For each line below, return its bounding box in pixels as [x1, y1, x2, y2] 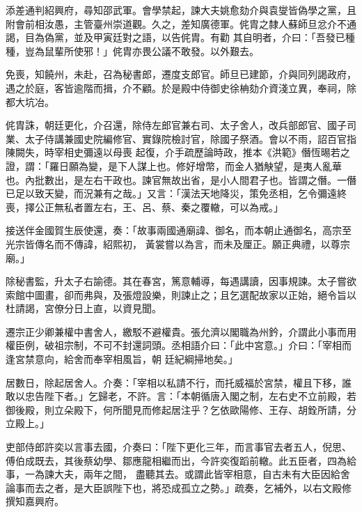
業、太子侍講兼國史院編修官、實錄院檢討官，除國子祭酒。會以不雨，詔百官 [6, 131, 347, 146]
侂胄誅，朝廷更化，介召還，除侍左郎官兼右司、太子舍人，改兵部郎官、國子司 [6, 118, 356, 132]
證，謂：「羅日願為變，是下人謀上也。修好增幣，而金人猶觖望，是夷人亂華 [6, 158, 342, 173]
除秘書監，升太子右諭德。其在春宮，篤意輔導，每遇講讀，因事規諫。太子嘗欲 [6, 274, 356, 288]
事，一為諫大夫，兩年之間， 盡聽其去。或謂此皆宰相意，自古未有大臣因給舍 [6, 467, 350, 481]
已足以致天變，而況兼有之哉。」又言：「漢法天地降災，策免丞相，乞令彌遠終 [6, 186, 347, 201]
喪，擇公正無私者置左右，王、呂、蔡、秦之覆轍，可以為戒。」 [6, 199, 283, 214]
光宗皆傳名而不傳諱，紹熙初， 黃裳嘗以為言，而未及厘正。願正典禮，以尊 [6, 236, 340, 251]
